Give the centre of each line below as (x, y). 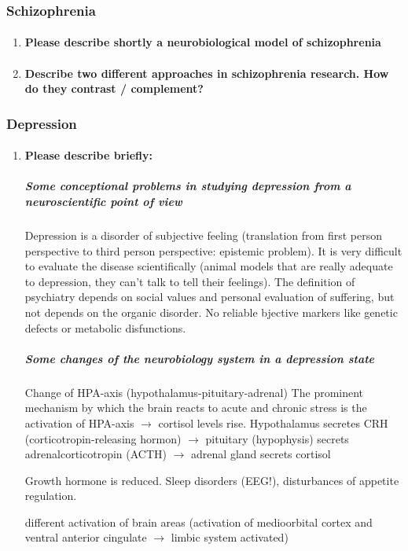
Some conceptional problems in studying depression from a (188, 186)
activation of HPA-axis (79, 422)
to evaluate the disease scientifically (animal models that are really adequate (209, 266)
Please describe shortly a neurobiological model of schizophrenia (203, 42)
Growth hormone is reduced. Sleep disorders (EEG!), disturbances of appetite (212, 480)
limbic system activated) (230, 537)
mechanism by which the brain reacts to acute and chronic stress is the (196, 408)
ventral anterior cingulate (86, 537)
